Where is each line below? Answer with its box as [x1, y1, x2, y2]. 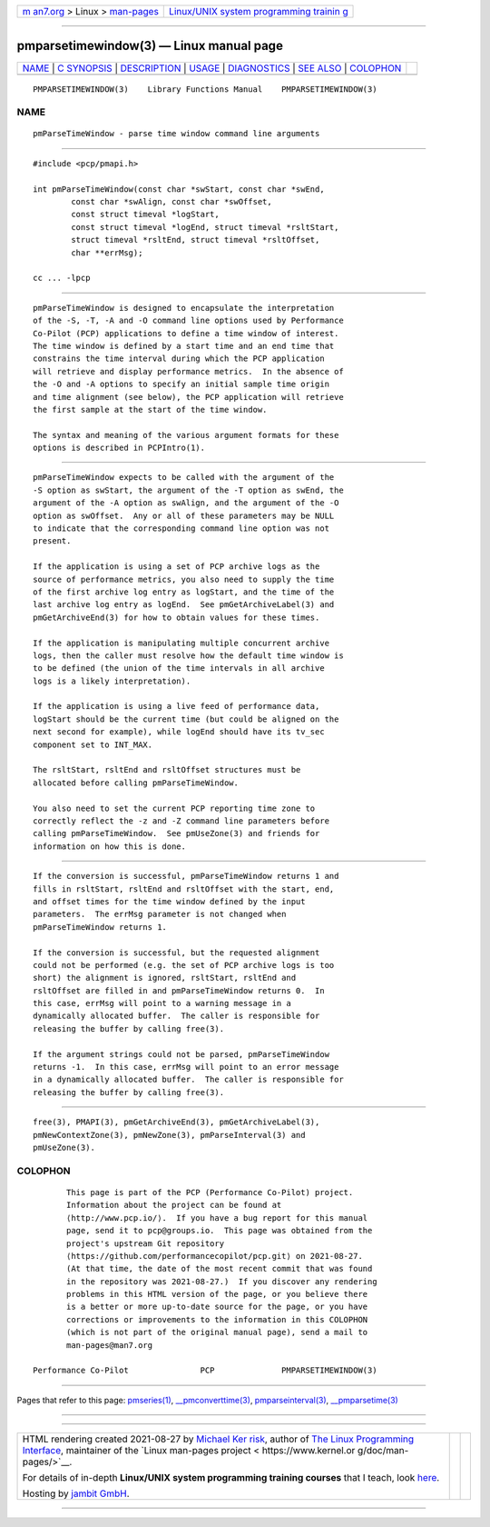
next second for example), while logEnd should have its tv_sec [33, 727, 326, 737]
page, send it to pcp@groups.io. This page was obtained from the [66, 1225, 373, 1236]
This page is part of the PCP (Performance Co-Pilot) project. [66, 1187, 354, 1197]
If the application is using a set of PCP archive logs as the [33, 562, 320, 572]
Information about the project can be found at [66, 1200, 282, 1211]
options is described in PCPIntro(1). [33, 443, 206, 454]
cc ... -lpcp [33, 273, 91, 284]
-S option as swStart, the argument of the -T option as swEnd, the [33, 484, 344, 495]
